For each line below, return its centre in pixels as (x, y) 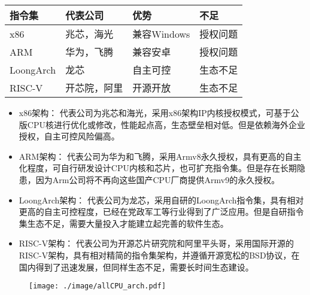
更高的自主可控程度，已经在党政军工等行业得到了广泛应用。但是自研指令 (161, 212)
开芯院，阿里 (94, 88)
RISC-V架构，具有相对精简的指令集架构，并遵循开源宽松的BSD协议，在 (159, 255)
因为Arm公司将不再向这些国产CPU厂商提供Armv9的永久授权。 (158, 179)
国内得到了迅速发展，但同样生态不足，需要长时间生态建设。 (136, 267)
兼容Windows (161, 34)
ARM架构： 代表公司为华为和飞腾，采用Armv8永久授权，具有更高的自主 (160, 156)
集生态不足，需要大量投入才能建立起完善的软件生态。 (124, 223)
